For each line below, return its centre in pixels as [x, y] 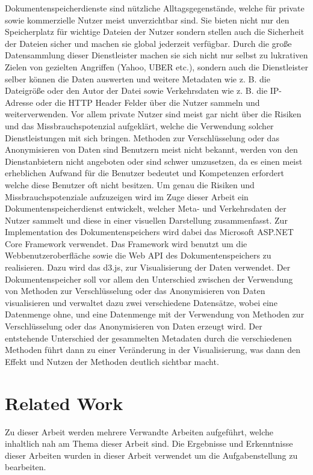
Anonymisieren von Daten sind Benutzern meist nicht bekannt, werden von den [151, 149]
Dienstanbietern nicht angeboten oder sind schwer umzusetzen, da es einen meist [154, 161]
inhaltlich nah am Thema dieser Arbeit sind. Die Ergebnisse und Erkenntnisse [149, 443]
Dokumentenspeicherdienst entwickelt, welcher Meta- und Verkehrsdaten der [146, 208]
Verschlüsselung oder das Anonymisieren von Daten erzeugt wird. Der [134, 326]
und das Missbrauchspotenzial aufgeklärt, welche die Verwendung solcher [139, 125]
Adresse [19, 102]
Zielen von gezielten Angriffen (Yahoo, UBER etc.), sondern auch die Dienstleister [156, 66]
